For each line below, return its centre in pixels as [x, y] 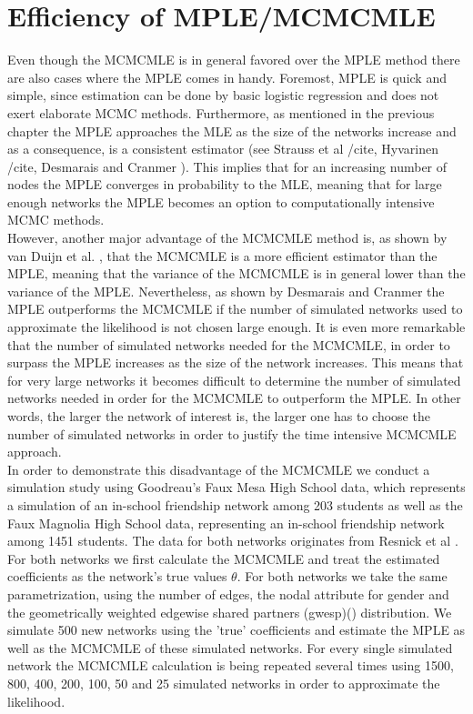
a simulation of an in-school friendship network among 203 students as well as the [235, 504]
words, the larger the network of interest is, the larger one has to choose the [219, 416]
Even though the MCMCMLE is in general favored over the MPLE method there [234, 60]
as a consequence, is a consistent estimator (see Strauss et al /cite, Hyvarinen [223, 149]
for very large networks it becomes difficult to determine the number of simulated [234, 380]
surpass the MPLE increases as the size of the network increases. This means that [236, 362]
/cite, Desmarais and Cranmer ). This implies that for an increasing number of [227, 166]
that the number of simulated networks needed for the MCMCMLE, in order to [229, 344]
